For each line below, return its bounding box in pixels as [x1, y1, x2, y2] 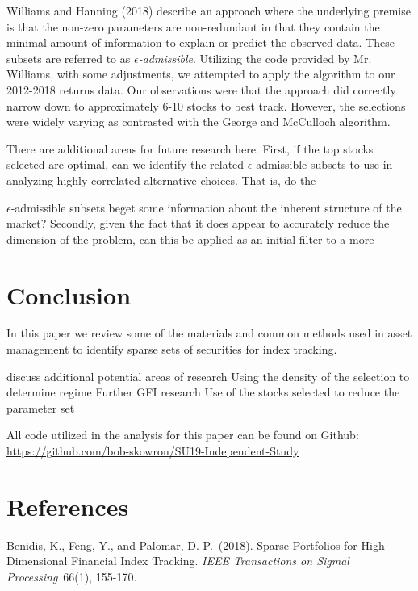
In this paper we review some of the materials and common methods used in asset [6, 325, 412, 342]
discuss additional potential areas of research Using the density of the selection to [6, 367, 410, 384]
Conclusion [6, 278, 132, 311]
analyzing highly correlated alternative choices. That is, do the [6, 171, 316, 188]
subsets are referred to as [6, 49, 131, 66]
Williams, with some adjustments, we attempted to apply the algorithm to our [6, 65, 395, 82]
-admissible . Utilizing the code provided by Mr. [138, 49, 372, 66]
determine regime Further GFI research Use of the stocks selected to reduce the [6, 384, 400, 400]
